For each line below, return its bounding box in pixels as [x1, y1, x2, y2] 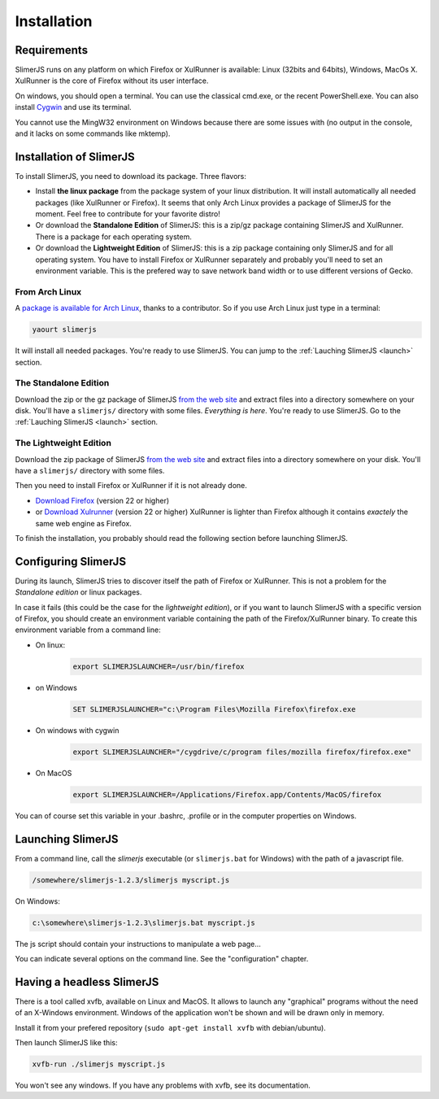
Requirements [15, 43, 89, 57]
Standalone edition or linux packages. [15, 587, 142, 597]
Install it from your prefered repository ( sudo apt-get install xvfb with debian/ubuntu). [15, 1023, 327, 1032]
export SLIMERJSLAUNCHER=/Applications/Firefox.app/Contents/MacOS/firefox [72, 790, 382, 799]
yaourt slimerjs [32, 325, 98, 334]
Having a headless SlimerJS [15, 975, 159, 988]
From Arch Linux [15, 286, 82, 297]
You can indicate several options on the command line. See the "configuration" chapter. [15, 953, 309, 963]
